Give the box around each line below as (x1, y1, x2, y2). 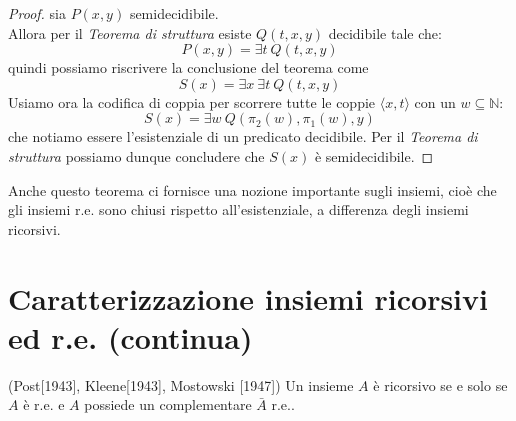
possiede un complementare (84, 394, 252, 415)
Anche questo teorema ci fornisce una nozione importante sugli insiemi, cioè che (8, 179, 497, 200)
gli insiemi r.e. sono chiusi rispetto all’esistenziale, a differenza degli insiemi (8, 199, 469, 220)
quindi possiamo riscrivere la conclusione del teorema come (8, 57, 369, 78)
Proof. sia (8, 3, 66, 23)
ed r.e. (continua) (8, 316, 253, 357)
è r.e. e (23, 394, 65, 415)
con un (414, 91, 456, 112)
